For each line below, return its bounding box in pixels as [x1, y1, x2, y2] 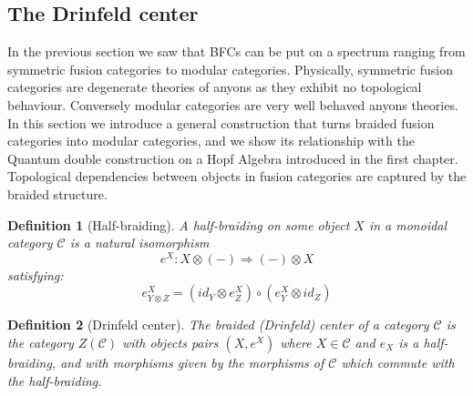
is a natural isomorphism [69, 233, 210, 252]
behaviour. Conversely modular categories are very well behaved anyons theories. [7, 95, 458, 114]
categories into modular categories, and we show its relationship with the [7, 131, 415, 150]
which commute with [341, 353, 455, 371]
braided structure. [7, 184, 108, 203]
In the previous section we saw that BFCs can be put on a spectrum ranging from [7, 42, 466, 61]
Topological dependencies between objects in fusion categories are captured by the [7, 167, 467, 186]
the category [7, 333, 74, 351]
